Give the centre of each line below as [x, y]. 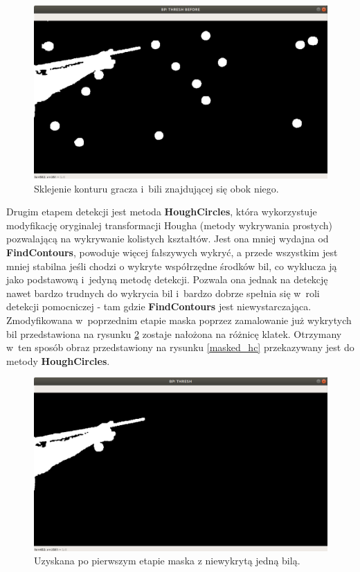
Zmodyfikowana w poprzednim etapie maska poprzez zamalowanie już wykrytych [179, 320]
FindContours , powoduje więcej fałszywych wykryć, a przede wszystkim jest [172, 252]
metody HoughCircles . [58, 360]
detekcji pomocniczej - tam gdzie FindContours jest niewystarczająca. [159, 306]
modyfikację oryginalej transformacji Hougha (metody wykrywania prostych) [169, 225]
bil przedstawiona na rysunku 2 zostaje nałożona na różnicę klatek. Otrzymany [174, 333]
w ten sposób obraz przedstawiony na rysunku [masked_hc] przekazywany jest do [180, 347]
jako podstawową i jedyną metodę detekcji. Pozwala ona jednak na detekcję [167, 279]
